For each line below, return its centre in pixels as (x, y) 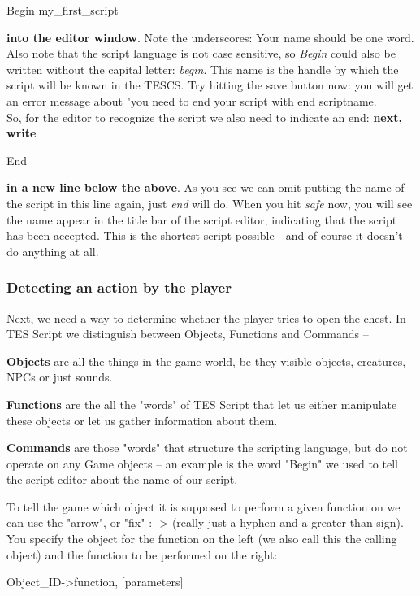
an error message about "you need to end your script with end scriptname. (192, 100)
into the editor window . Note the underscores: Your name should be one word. (210, 37)
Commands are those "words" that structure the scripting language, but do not (207, 448)
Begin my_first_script (63, 10)
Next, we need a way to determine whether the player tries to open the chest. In (206, 318)
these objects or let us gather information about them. (142, 420)
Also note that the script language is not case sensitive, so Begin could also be (201, 53)
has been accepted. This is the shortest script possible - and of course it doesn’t (205, 235)
